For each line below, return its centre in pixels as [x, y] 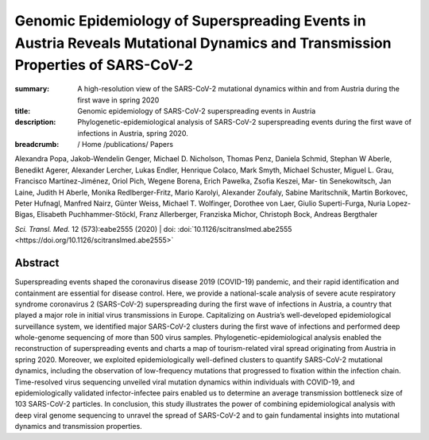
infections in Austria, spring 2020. [133, 133]
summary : [32, 89]
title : [23, 110]
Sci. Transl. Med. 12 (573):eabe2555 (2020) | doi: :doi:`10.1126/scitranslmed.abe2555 [153, 229]
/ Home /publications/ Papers [126, 145]
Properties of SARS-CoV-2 [104, 66]
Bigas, [25, 214]
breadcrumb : [37, 145]
